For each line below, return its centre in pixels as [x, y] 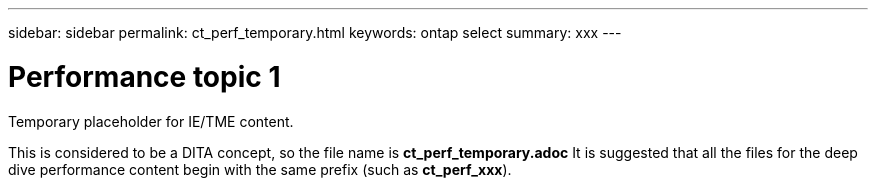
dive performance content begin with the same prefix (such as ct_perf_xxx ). [260, 169]
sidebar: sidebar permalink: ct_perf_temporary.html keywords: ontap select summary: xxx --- [315, 32]
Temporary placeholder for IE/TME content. [151, 121]
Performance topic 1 [144, 76]
